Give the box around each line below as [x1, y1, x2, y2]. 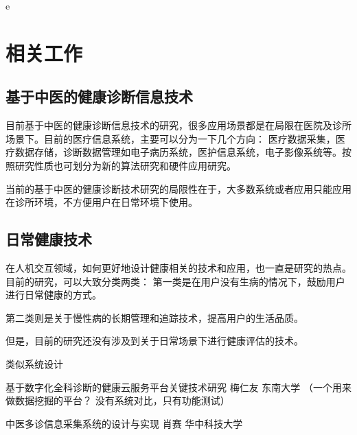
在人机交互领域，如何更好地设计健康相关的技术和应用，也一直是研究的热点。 [5, 260, 352, 274]
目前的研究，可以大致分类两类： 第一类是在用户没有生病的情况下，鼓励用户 [5, 274, 345, 288]
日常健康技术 [5, 228, 92, 250]
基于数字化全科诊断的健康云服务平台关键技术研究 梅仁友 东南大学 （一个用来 [5, 379, 352, 394]
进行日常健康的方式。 [5, 287, 102, 302]
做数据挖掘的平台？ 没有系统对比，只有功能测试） [5, 393, 230, 408]
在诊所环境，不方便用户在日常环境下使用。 [5, 195, 198, 209]
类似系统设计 [5, 356, 63, 371]
